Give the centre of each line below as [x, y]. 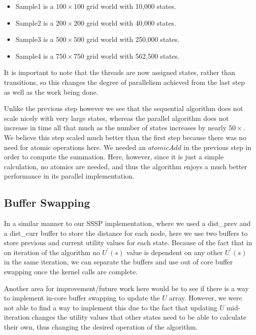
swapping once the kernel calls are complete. [71, 272]
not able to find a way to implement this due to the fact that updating [111, 307]
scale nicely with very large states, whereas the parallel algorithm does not [116, 118]
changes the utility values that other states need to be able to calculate [139, 317]
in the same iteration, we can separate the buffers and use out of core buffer [118, 262]
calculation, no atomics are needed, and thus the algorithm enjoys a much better [126, 166]
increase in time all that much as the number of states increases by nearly [115, 128]
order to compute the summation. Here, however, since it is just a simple [114, 157]
